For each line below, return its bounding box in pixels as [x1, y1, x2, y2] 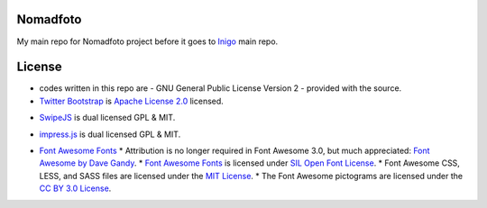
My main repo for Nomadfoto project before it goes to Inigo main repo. [16, 36, 279, 47]
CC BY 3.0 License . [39, 183, 112, 194]
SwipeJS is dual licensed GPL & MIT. [39, 113, 176, 123]
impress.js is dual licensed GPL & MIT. [39, 129, 181, 140]
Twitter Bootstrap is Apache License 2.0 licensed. [39, 95, 225, 106]
